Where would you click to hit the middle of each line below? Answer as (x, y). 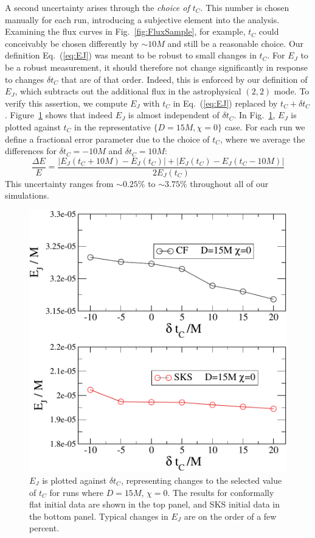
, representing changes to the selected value (201, 480)
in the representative (112, 126)
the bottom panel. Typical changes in (99, 516)
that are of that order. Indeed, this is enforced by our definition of (184, 79)
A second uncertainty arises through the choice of (97, 7)
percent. (44, 528)
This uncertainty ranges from (59, 183)
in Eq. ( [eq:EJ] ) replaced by (225, 103)
